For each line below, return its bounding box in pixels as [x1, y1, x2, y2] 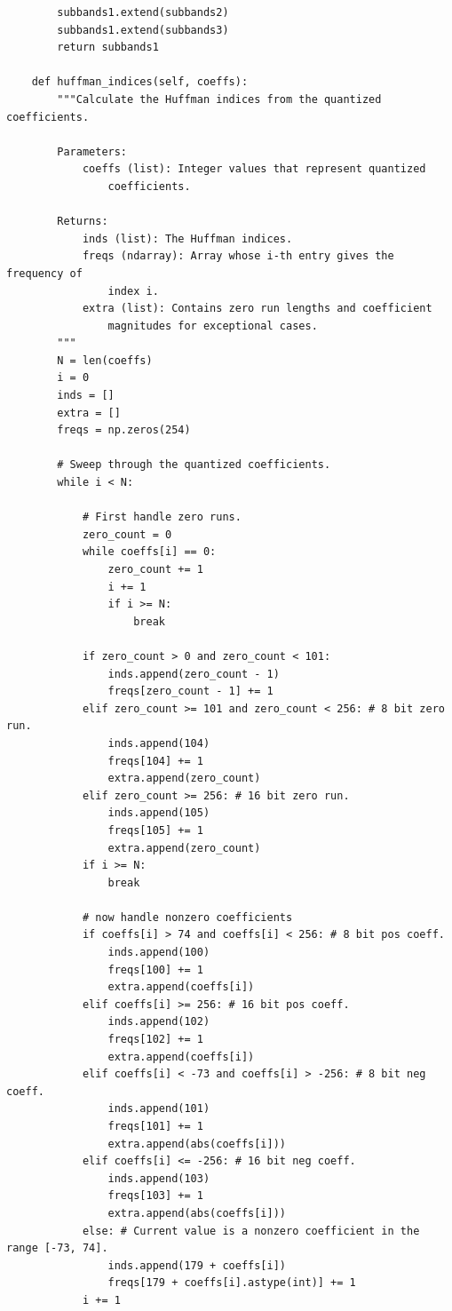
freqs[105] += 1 [107, 823, 203, 837]
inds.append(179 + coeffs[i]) [107, 1259, 286, 1272]
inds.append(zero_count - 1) [107, 667, 280, 680]
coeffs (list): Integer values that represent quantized [82, 163, 426, 176]
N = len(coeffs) [57, 354, 153, 367]
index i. [107, 284, 159, 298]
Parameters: [57, 145, 128, 158]
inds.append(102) [107, 1015, 210, 1029]
